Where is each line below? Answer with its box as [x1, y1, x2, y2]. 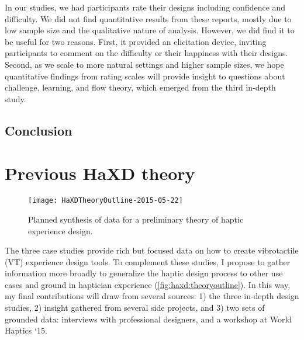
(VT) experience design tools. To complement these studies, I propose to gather [5, 255, 291, 268]
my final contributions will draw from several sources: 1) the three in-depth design [5, 290, 299, 302]
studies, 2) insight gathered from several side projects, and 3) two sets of [5, 301, 265, 314]
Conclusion [5, 121, 72, 139]
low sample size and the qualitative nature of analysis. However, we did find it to [5, 24, 295, 36]
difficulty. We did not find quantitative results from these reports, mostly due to [5, 12, 292, 25]
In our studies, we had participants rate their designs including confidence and [5, 1, 286, 13]
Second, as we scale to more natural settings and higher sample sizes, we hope [5, 58, 284, 70]
